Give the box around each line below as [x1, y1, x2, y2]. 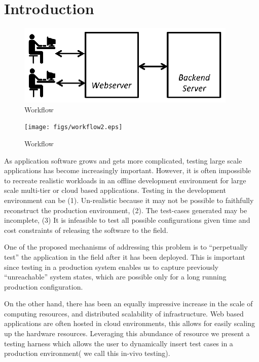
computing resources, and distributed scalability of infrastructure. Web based [4, 308, 244, 318]
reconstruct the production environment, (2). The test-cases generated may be [4, 205, 247, 215]
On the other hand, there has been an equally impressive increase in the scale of [4, 298, 253, 309]
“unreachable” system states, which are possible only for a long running [4, 271, 227, 282]
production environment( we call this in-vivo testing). [4, 348, 170, 358]
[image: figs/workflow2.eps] [24, 124, 123, 131]
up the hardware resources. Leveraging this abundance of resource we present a [4, 328, 250, 339]
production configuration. [4, 281, 83, 292]
